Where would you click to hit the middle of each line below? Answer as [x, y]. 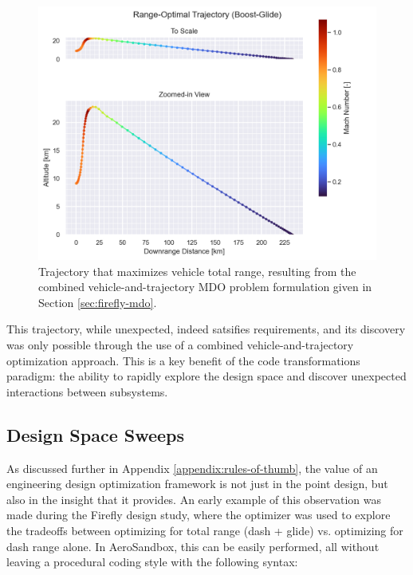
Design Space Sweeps [96, 434]
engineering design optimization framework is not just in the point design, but [197, 484]
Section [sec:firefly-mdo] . [98, 302]
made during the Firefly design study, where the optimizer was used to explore [199, 515]
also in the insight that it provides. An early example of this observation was [194, 499]
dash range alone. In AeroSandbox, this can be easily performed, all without [193, 546]
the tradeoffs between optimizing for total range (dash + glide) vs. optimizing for [205, 530]
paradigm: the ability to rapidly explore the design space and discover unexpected [206, 376]
